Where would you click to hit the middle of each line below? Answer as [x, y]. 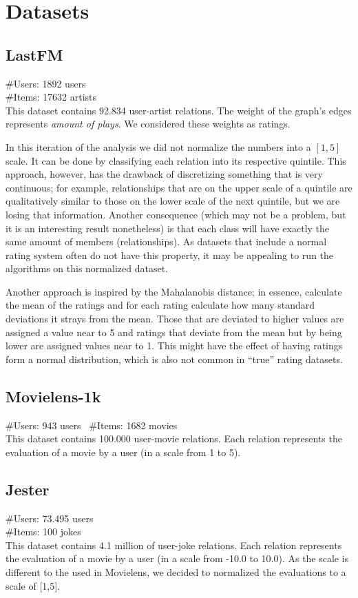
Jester [28, 489]
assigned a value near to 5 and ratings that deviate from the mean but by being [174, 332]
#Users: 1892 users [46, 83]
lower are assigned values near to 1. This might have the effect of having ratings [174, 346]
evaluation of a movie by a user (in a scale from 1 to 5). [123, 452]
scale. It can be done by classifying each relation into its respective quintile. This [176, 160]
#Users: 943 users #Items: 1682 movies [92, 425]
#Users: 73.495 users [50, 518]
